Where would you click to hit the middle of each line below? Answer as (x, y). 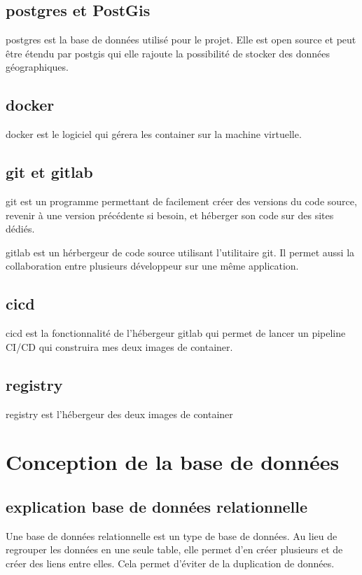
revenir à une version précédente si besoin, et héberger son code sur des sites (170, 215)
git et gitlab (49, 172)
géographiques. (37, 67)
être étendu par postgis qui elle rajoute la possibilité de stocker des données (168, 53)
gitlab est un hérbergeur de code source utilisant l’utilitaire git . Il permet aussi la (180, 252)
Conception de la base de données (173, 462)
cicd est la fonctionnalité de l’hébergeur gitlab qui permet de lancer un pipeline (176, 333)
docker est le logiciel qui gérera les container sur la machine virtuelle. (154, 134)
